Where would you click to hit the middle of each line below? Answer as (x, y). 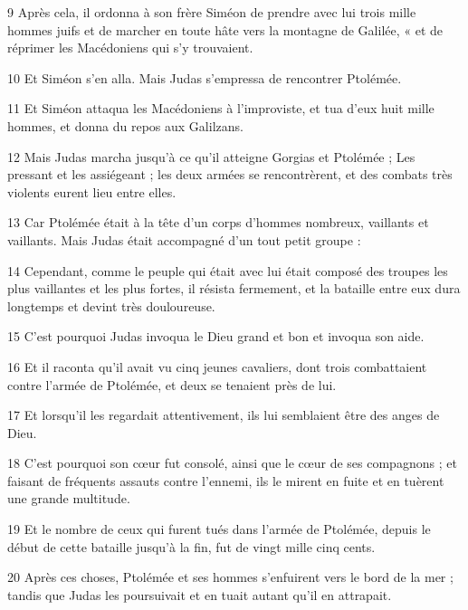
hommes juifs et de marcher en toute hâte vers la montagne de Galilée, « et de (225, 29)
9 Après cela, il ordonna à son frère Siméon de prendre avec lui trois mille (212, 12)
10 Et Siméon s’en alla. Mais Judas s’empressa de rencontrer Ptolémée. (205, 77)
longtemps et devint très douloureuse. (111, 305)
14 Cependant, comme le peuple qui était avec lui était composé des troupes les (228, 270)
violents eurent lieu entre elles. (92, 191)
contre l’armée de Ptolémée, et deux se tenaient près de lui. (172, 384)
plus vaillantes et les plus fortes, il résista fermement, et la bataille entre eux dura (234, 288)
